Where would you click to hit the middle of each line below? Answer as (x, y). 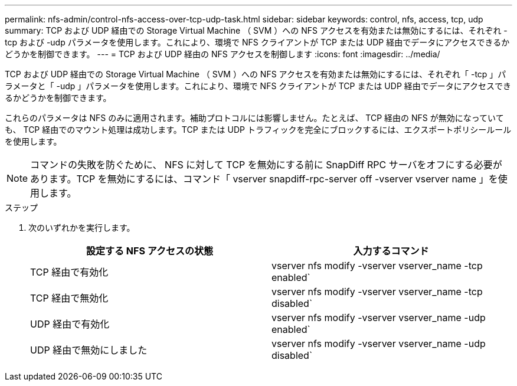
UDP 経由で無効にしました (89, 350)
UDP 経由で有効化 (70, 324)
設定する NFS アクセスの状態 (150, 251)
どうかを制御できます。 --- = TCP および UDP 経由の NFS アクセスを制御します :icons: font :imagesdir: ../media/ (222, 54)
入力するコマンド (391, 251)
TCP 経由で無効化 (69, 298)
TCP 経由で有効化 (69, 272)
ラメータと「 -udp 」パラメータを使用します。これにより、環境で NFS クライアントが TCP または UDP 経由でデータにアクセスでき (258, 86)
